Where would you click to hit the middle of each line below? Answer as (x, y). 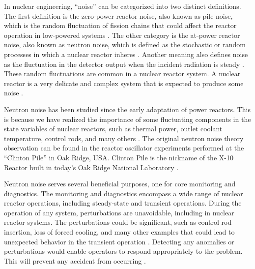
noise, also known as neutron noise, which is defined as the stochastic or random (125, 45)
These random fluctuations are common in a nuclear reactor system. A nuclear (122, 74)
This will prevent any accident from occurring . (75, 260)
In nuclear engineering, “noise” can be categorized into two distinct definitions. (123, 6)
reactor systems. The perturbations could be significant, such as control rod (118, 222)
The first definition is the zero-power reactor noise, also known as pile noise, (118, 15)
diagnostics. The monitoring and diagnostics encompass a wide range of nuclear (124, 193)
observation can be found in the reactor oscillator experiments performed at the (124, 148)
